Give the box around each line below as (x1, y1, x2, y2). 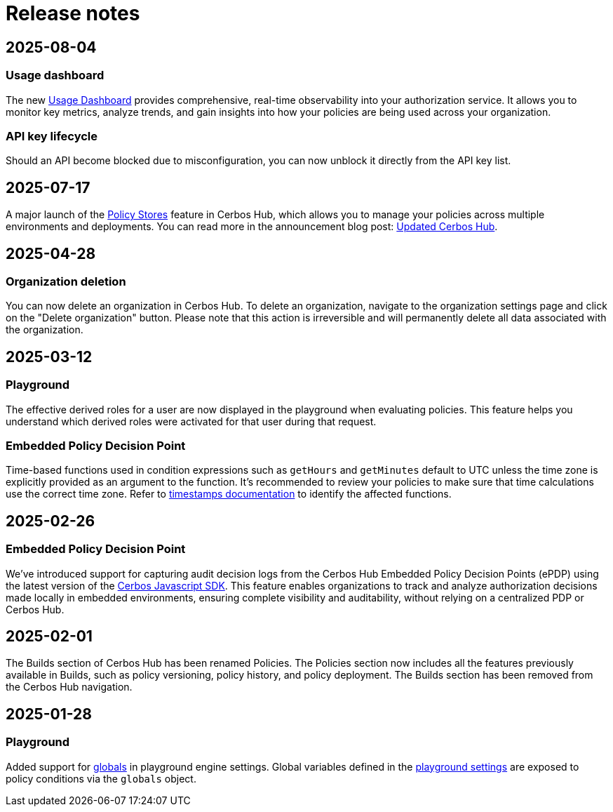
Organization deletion (6, 274, 126, 288)
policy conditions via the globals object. (6, 772, 196, 785)
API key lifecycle (6, 128, 98, 143)
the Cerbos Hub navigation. (6, 681, 133, 693)
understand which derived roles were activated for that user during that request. (6, 415, 377, 427)
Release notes (6, 1, 140, 25)
